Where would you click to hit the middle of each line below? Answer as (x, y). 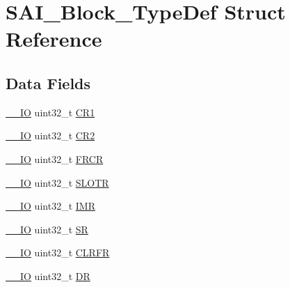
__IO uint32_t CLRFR (58, 253)
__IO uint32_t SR (47, 229)
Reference (54, 39)
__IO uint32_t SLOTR (57, 182)
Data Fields (48, 83)
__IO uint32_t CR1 (50, 112)
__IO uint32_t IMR (50, 206)
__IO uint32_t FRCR (55, 158)
